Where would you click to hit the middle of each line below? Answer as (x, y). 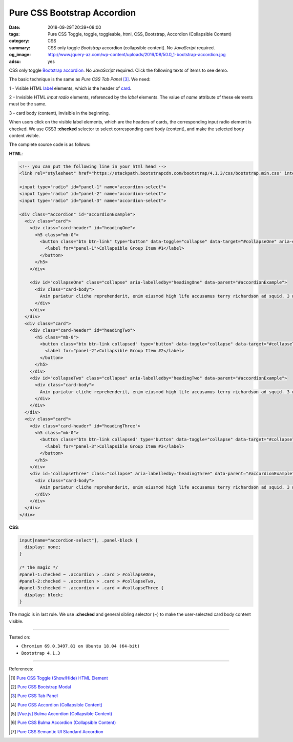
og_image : (20, 55)
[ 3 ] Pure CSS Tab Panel (34, 696)
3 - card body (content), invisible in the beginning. (59, 113)
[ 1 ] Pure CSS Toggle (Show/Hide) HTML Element (59, 678)
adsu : (15, 61)
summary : (20, 48)
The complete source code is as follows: (50, 144)
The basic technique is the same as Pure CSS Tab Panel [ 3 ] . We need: (80, 79)
